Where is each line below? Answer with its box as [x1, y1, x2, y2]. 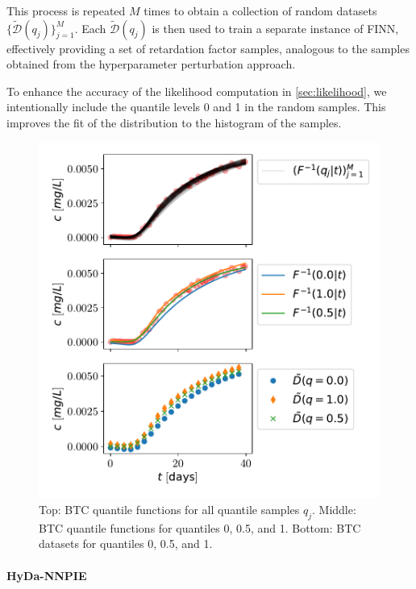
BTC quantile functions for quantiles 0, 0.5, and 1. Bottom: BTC [39, 519, 361, 536]
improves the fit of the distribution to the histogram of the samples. [6, 114, 342, 131]
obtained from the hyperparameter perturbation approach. [6, 56, 296, 73]
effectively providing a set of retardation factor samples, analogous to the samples [6, 39, 410, 56]
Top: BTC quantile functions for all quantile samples [39, 501, 300, 518]
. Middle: [312, 501, 356, 518]
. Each [74, 19, 106, 36]
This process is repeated [6, 2, 126, 19]
